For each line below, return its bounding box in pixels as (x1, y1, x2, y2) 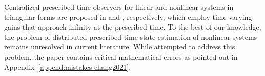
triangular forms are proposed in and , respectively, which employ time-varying (4, 11, 252, 22)
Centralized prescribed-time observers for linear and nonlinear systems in (4, 2, 234, 12)
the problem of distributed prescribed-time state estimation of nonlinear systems (4, 31, 257, 42)
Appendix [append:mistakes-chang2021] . (4, 61, 131, 72)
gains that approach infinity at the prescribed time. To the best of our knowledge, (4, 21, 261, 32)
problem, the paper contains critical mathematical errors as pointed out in (4, 51, 238, 62)
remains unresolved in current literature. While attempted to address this (4, 41, 235, 52)
